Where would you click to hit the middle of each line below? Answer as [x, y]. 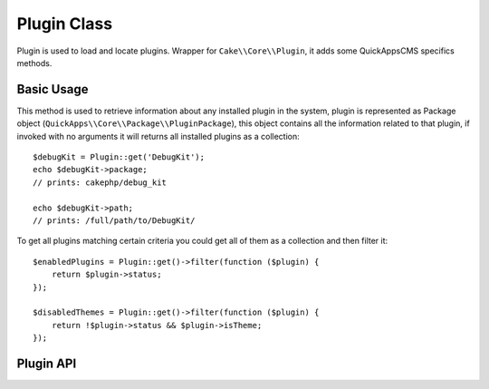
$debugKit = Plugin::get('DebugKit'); [119, 157]
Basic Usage [53, 89]
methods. [34, 63]
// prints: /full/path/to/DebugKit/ [114, 220]
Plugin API [47, 363]
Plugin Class [65, 24]
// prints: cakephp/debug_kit [100, 182]
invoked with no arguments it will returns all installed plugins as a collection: [158, 136]
